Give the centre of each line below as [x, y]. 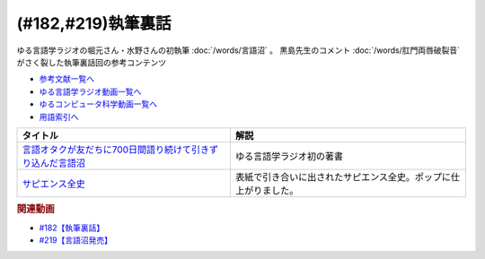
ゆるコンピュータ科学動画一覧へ [98, 104]
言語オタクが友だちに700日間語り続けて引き [116, 150]
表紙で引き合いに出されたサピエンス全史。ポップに [343, 177]
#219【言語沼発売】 [75, 240]
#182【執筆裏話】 [72, 228]
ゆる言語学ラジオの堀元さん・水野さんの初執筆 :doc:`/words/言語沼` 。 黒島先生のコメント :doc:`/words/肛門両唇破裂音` [238, 50]
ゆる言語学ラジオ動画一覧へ [90, 91]
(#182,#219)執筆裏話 [94, 23]
